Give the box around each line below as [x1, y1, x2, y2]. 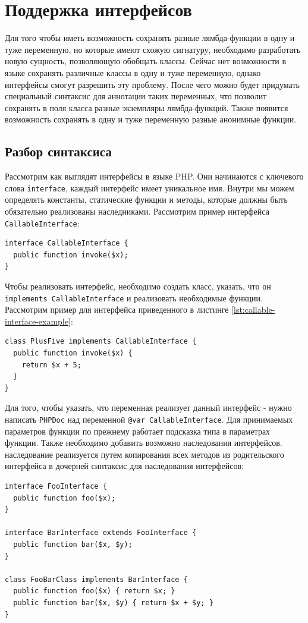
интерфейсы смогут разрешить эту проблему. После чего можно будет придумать [5, 78, 300, 90]
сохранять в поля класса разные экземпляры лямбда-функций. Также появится [5, 101, 288, 114]
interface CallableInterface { [5, 239, 128, 248]
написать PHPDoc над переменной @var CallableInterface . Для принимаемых [5, 413, 293, 425]
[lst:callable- [231, 303, 275, 316]
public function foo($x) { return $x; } [13, 587, 175, 596]
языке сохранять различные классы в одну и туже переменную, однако [5, 66, 261, 78]
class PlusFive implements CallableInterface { [5, 337, 197, 346]
